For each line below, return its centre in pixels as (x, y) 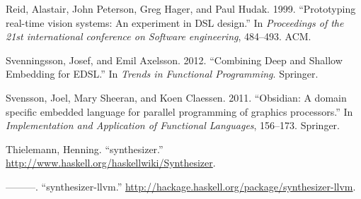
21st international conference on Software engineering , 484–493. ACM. (159, 36)
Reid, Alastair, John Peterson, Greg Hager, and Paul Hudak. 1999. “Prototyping (181, 8)
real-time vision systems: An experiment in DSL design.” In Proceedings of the (175, 22)
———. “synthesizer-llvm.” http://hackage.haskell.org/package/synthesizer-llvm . (181, 186)
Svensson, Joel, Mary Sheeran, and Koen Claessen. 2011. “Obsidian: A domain (176, 97)
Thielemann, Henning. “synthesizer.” (85, 149)
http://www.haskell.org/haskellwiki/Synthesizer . (111, 163)
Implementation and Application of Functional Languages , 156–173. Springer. (173, 125)
